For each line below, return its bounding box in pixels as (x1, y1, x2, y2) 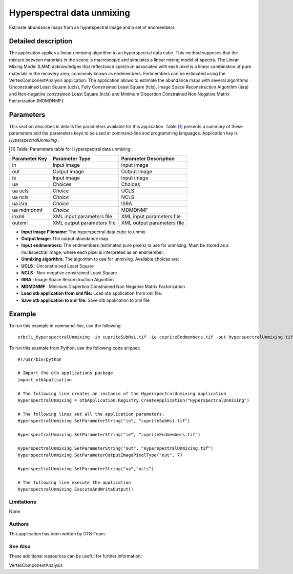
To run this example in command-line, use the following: (9, 323, 122, 329)
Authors (9, 521, 29, 528)
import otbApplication (18, 377, 72, 382)
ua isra (12, 200, 28, 207)
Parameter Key (12, 155, 47, 162)
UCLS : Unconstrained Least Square (21, 263, 94, 269)
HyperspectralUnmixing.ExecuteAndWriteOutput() (18, 486, 134, 492)
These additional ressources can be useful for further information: (9, 553, 142, 559)
